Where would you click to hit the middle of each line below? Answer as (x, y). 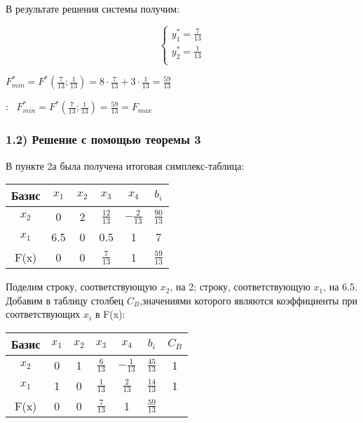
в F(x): (110, 314)
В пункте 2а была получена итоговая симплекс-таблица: (125, 165)
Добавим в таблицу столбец (65, 300)
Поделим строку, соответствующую (82, 287)
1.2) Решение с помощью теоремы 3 (103, 139)
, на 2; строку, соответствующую (240, 287)
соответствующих (43, 314)
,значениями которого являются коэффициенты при (249, 300)
